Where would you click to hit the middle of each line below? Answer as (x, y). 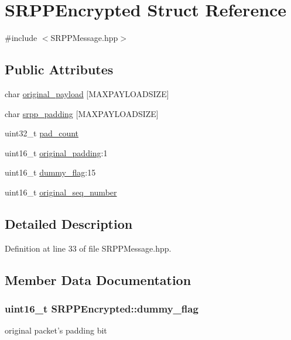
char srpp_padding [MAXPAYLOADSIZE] (82, 113)
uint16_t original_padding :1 (56, 152)
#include (21, 38)
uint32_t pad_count (42, 133)
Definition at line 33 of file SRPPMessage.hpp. (88, 248)
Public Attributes (59, 69)
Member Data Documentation (98, 279)
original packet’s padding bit (56, 330)
